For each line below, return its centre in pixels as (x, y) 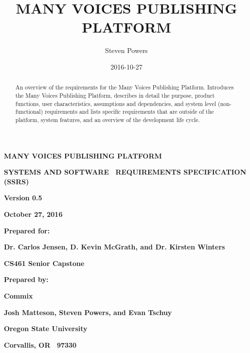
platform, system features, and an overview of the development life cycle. (107, 119)
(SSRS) (17, 181)
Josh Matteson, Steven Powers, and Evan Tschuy (88, 312)
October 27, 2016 (33, 214)
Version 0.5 (23, 198)
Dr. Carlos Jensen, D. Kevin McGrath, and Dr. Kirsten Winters (115, 247)
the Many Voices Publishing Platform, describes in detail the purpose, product (115, 95)
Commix (18, 295)
